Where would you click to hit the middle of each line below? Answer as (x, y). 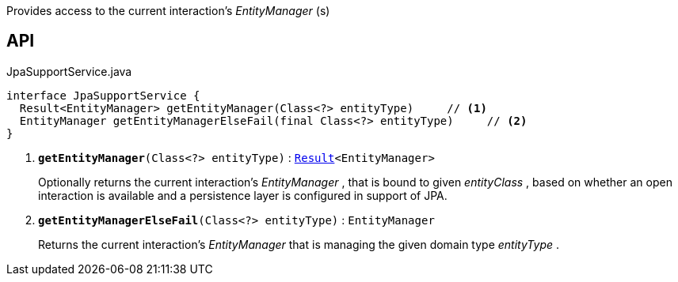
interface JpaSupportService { (103, 95)
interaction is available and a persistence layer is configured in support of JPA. (243, 195)
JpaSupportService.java (69, 71)
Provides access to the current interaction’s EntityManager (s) (168, 11)
